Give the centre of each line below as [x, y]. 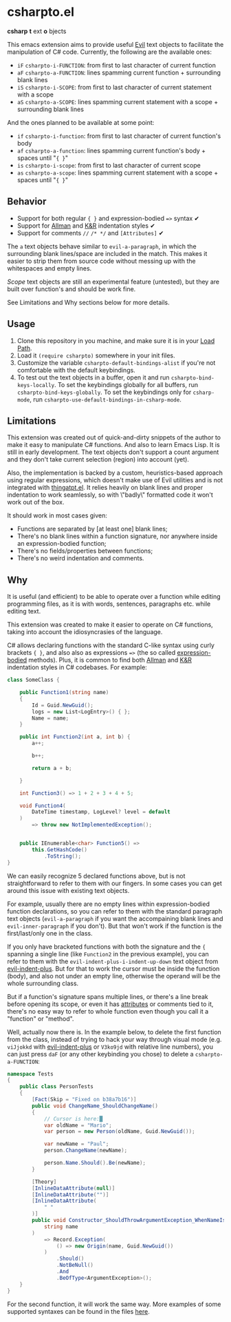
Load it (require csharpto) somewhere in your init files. [96, 355]
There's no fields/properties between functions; [85, 551]
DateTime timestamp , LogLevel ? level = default [101, 812]
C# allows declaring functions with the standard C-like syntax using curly [111, 645]
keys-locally [36, 385]
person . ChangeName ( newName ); [86, 1151]
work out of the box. [36, 502]
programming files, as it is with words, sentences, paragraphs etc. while [109, 604]
